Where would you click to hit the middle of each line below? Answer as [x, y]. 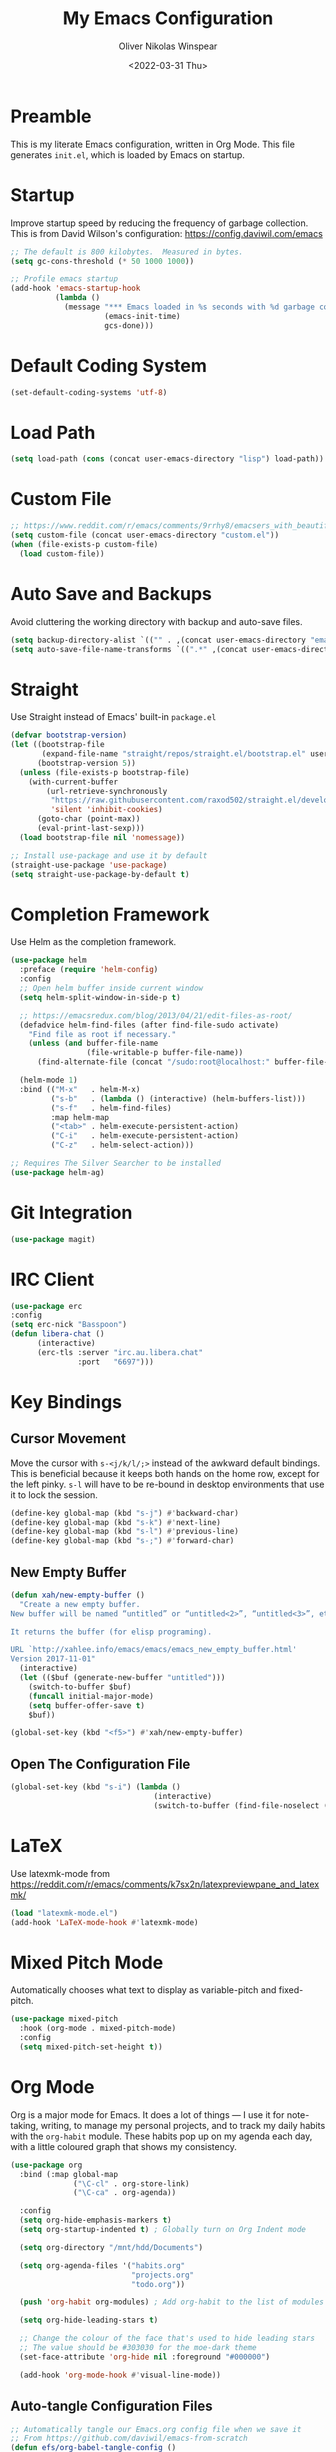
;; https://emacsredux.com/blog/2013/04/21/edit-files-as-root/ [156, 1015]
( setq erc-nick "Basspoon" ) [69, 1325]
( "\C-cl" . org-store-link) [131, 2183]
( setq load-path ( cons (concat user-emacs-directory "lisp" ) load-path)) [167, 459]
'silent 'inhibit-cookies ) [106, 810]
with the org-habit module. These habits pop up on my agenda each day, [161, 2136]
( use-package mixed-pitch [64, 2019]
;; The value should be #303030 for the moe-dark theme [138, 2348]
